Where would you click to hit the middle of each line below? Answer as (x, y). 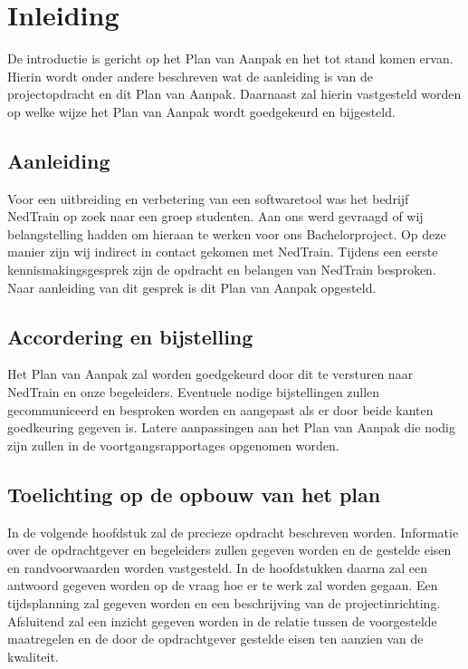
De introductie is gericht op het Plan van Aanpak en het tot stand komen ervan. (230, 58)
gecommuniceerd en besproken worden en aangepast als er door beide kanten (220, 409)
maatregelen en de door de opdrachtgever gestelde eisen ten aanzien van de (215, 639)
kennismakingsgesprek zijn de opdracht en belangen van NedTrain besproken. (222, 270)
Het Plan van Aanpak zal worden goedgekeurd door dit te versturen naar (210, 374)
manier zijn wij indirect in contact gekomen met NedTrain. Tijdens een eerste (223, 252)
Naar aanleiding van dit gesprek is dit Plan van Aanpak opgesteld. (192, 287)
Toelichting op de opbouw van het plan (194, 494)
